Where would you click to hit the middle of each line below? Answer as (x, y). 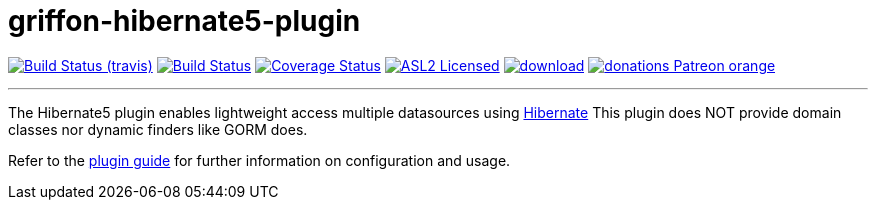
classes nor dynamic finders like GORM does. (158, 129)
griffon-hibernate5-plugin (184, 21)
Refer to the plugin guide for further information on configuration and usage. (259, 160)
